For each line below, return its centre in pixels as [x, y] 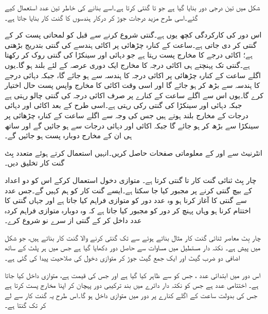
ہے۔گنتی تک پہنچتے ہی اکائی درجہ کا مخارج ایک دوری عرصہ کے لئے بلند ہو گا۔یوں [127, 64]
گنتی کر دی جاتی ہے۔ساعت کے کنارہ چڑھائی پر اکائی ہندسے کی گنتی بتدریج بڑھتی [131, 44]
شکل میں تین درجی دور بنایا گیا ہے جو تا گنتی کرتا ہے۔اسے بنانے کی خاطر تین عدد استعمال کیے [132, 7]
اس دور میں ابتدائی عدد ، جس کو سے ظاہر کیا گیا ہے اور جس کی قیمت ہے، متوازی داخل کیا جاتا [133, 275]
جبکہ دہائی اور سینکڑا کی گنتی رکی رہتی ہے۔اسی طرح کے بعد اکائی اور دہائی [123, 105]
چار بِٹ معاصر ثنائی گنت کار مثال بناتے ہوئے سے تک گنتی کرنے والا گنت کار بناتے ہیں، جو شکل [133, 237]
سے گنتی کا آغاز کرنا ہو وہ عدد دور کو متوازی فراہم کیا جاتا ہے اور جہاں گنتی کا [126, 200]
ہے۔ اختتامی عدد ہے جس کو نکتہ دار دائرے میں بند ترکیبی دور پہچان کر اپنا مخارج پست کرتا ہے [132, 285]
